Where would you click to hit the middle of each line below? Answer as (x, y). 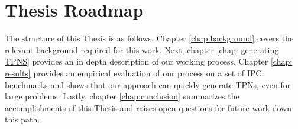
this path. (22, 119)
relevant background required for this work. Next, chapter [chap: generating (142, 49)
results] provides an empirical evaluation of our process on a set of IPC (133, 72)
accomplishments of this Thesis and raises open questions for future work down (148, 107)
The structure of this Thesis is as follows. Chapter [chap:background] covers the (149, 38)
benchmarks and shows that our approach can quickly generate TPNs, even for (148, 84)
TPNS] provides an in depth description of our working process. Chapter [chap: (149, 61)
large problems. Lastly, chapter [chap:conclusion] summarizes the (122, 96)
